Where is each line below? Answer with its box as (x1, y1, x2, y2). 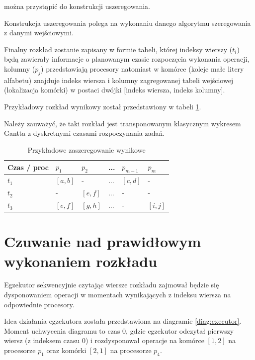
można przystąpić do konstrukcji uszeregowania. (4, 1, 150, 11)
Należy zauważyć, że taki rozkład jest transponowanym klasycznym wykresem (4, 118, 241, 128)
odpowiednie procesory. (4, 299, 75, 309)
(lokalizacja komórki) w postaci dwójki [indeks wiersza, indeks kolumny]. (4, 85, 225, 95)
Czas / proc (7, 162, 49, 172)
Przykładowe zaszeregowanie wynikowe (27, 144, 146, 155)
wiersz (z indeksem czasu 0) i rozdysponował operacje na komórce (4, 335, 204, 346)
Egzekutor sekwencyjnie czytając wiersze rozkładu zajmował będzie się (4, 279, 219, 290)
